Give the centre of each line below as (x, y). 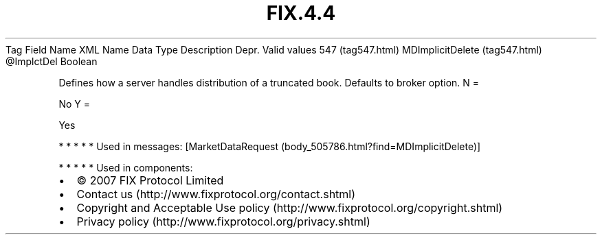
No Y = (74, 104)
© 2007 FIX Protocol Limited (150, 180)
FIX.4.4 (301, 13)
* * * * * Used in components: (126, 167)
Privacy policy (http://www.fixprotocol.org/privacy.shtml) (223, 221)
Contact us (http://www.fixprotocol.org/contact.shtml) (216, 194)
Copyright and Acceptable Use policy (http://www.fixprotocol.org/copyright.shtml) (290, 207)
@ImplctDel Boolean (52, 61)
